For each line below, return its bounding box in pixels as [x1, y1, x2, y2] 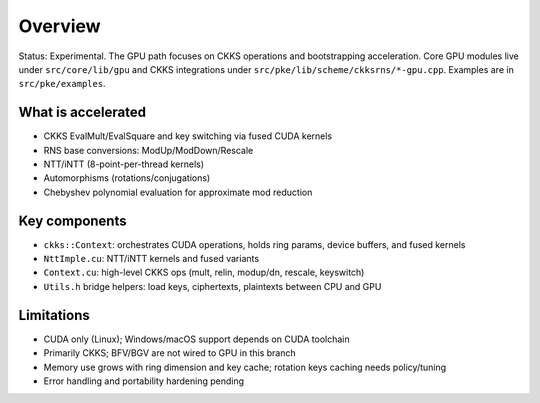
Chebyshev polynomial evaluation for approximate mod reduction [43, 186, 313, 198]
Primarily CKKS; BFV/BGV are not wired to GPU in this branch [43, 347, 296, 359]
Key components [18, 212, 127, 229]
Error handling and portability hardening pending [43, 375, 245, 387]
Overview [18, 15, 101, 37]
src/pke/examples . [18, 78, 106, 90]
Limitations [18, 306, 90, 324]
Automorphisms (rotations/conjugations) [43, 172, 211, 184]
